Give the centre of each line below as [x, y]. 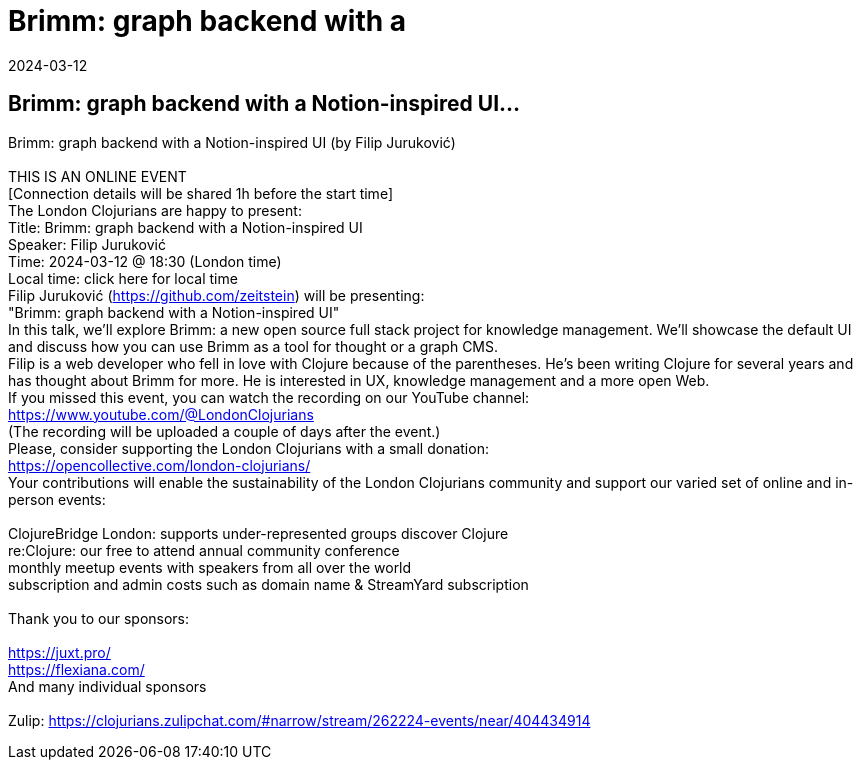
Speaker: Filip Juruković [87, 244]
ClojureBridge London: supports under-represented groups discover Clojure [258, 533]
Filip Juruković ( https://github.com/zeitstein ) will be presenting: [216, 295]
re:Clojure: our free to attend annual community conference [204, 550]
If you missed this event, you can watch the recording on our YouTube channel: [269, 397]
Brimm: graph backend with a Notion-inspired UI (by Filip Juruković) [232, 142]
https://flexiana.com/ [76, 669]
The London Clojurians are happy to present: [155, 210]
